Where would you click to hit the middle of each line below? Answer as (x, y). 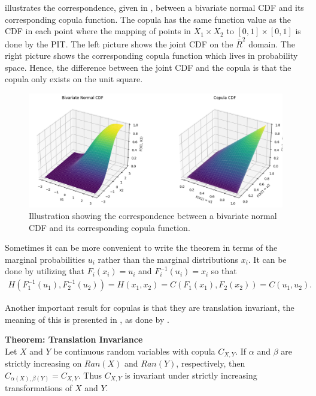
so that (224, 271)
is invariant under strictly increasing (191, 375)
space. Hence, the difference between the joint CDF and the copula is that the (148, 67)
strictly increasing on (43, 363)
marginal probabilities (45, 259)
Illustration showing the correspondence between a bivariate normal (153, 216)
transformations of (39, 388)
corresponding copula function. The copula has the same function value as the (148, 19)
